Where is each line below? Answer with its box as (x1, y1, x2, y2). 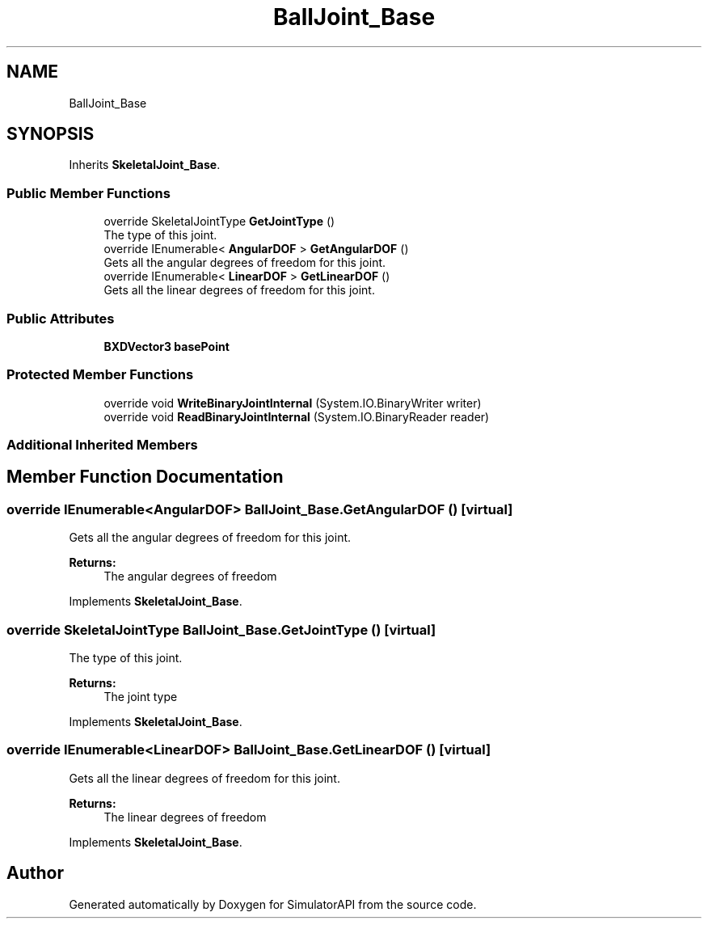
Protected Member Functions (6, 366, 194, 383)
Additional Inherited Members (6, 437, 198, 454)
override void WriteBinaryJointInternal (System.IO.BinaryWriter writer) (103, 395, 482, 410)
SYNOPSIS (6, 124, 95, 145)
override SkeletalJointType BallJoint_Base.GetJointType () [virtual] (6, 621, 436, 638)
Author (6, 863, 64, 884)
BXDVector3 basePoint (103, 339, 230, 353)
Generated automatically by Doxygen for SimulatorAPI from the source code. (69, 897, 477, 911)
